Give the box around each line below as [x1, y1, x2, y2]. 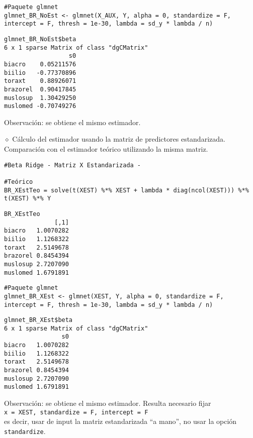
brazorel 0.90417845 [4, 85, 76, 93]
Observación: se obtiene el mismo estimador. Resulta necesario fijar [4, 398, 211, 408]
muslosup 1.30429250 [4, 94, 76, 101]
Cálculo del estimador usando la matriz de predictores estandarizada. [12, 134, 225, 144]
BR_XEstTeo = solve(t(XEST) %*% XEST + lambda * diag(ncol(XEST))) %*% [4, 186, 249, 194]
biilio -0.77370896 [4, 69, 76, 76]
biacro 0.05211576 [4, 60, 76, 68]
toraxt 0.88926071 [4, 77, 76, 85]
